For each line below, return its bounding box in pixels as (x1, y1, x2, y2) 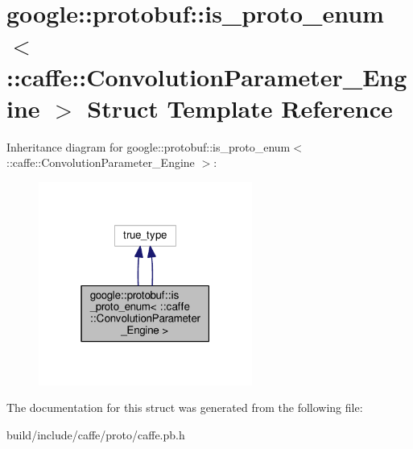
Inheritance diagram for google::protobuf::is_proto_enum (6, 138, 291, 155)
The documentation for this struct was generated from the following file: (6, 399, 363, 416)
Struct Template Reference (87, 91, 393, 124)
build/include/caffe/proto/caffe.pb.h (6, 426, 185, 443)
